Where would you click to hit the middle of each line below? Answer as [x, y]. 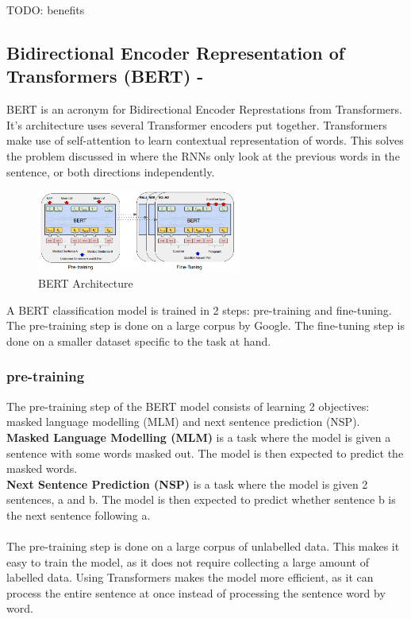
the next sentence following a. [79, 515]
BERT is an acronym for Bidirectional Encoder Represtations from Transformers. [204, 109]
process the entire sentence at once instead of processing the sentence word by [196, 592]
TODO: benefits [46, 10]
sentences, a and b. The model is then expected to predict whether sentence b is [201, 499]
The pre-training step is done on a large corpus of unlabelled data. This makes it [203, 546]
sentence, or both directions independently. [111, 171]
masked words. [42, 468]
